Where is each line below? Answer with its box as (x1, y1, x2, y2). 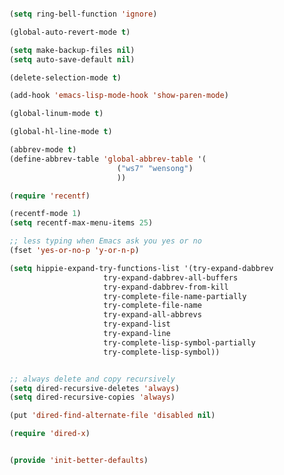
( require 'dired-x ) (9, 429, 91, 439)
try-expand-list (103, 319, 171, 330)
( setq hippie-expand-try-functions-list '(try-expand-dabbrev (9, 263, 274, 273)
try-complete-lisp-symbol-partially (103, 337, 256, 348)
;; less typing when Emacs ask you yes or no (9, 236, 202, 246)
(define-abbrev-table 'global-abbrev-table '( (9, 154, 207, 164)
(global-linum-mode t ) (9, 109, 104, 119)
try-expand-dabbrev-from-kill (103, 282, 229, 292)
